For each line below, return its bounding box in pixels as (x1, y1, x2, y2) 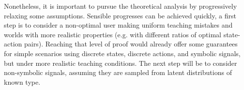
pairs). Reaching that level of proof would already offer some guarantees (24, 39, 238, 49)
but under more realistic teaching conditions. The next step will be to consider (4, 58, 237, 68)
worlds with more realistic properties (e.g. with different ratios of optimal (4, 29, 221, 39)
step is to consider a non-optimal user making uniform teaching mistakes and (4, 20, 233, 30)
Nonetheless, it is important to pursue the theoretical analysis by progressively (4, 1, 237, 11)
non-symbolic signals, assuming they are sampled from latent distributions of (4, 67, 232, 77)
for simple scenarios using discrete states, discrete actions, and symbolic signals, (4, 48, 241, 58)
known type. (4, 76, 41, 87)
